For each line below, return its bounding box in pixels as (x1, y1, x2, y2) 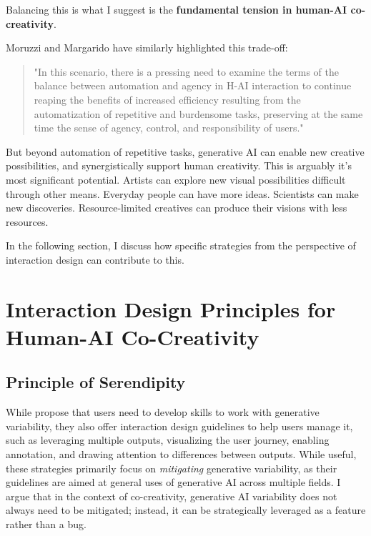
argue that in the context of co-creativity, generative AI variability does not (6, 488, 337, 503)
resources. (6, 214, 49, 229)
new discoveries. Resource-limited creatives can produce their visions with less (6, 200, 347, 215)
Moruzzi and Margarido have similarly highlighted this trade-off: (6, 40, 288, 55)
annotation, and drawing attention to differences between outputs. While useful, (6, 447, 357, 462)
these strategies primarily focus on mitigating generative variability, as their (6, 460, 337, 475)
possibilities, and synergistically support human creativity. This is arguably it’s (6, 158, 352, 173)
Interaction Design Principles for (6, 294, 336, 323)
